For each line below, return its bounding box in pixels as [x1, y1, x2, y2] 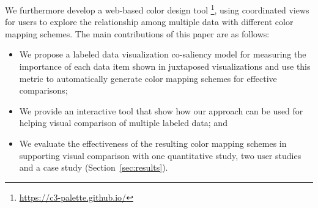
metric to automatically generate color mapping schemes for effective [19, 72, 277, 84]
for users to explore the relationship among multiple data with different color [5, 15, 294, 28]
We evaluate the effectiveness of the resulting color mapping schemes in [19, 137, 287, 149]
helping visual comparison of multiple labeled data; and [19, 116, 227, 129]
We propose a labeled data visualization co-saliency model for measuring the [19, 48, 306, 61]
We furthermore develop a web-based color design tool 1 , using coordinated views [5, 2, 309, 16]
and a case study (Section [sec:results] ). [19, 161, 168, 174]
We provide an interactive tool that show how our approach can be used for [19, 104, 303, 117]
